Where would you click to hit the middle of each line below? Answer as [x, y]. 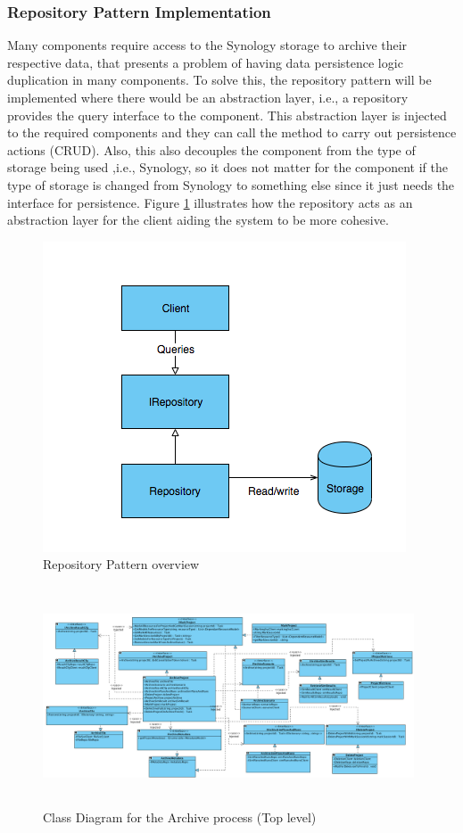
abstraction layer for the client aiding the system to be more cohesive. [198, 220]
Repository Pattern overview [121, 564]
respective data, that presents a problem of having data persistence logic [205, 62]
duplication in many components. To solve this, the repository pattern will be [219, 80]
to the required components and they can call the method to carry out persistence [232, 132]
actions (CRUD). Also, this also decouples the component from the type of [211, 149]
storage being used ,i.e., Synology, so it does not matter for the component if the [227, 167]
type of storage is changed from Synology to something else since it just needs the [231, 184]
